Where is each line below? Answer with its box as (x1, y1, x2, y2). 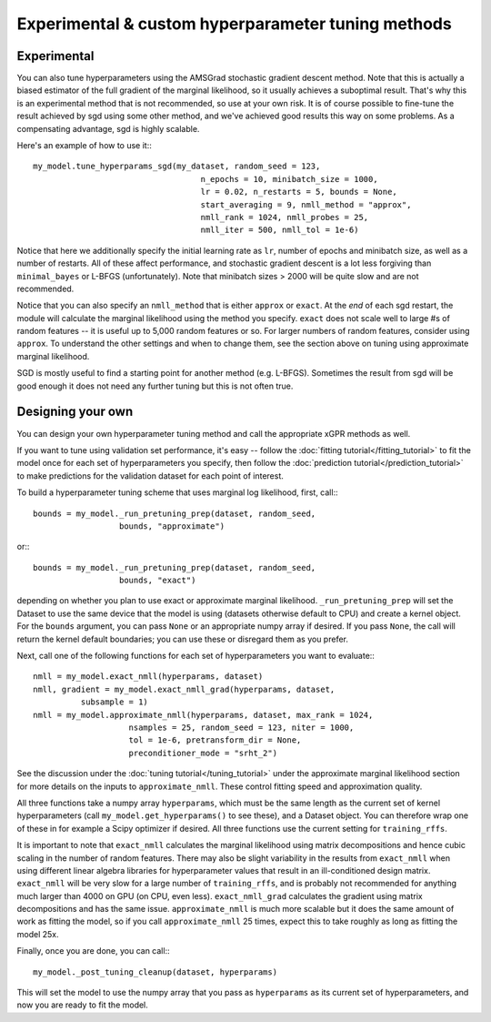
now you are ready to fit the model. (16, 999, 149, 1010)
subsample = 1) (80, 697, 149, 707)
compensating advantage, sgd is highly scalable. (16, 123, 200, 134)
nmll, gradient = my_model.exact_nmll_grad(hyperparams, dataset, (33, 683, 336, 694)
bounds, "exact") (118, 575, 196, 586)
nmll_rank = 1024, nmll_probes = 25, (200, 212, 369, 222)
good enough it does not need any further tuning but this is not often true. (16, 380, 294, 391)
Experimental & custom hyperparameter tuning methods (16, 14, 452, 34)
